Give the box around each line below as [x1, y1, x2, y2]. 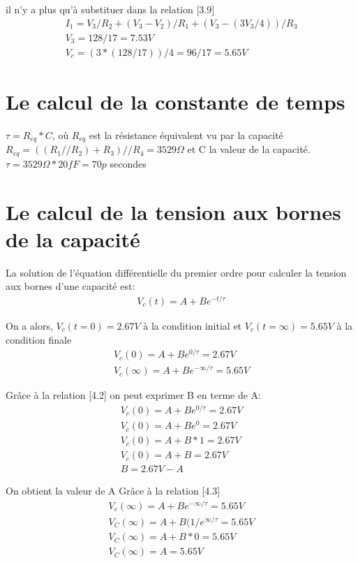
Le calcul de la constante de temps [6, 87, 345, 115]
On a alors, [6, 318, 53, 332]
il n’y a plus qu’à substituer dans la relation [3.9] [6, 2, 215, 16]
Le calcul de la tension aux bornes [6, 197, 341, 226]
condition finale [6, 332, 72, 346]
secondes [110, 156, 147, 170]
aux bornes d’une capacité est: [6, 279, 135, 293]
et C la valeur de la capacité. [187, 142, 311, 156]
